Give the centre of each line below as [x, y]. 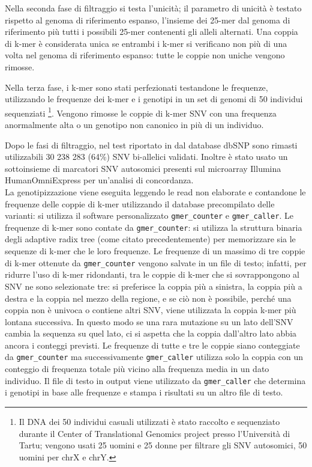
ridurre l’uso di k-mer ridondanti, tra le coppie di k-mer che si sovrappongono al [152, 274]
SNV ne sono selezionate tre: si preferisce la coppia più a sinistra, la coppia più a [154, 286]
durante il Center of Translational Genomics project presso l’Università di [154, 433]
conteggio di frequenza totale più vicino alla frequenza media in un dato [137, 369]
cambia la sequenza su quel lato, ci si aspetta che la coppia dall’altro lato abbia [151, 333]
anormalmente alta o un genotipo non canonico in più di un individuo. [134, 124]
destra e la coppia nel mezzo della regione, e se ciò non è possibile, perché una [148, 298]
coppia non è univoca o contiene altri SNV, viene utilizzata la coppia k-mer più [151, 310]
